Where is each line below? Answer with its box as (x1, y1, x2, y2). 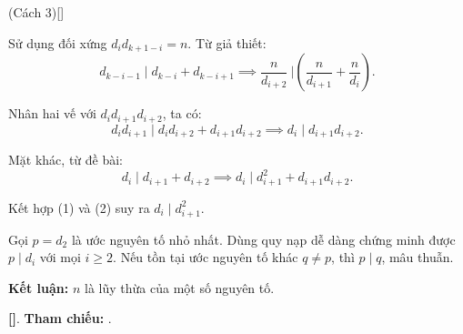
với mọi (39, 248, 81, 267)
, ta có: (162, 104, 202, 123)
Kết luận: (8, 278, 69, 297)
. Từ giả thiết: (187, 33, 267, 52)
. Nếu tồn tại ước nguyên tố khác (113, 248, 298, 267)
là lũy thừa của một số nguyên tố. (85, 278, 275, 297)
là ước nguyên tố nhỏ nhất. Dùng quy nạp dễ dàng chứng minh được (71, 229, 456, 248)
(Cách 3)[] (8, 3, 65, 21)
